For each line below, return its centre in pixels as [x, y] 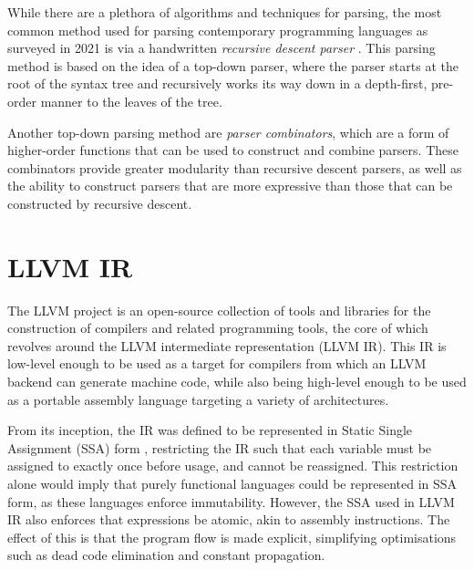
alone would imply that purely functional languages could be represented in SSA [232, 483]
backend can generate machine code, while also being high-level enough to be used [237, 382]
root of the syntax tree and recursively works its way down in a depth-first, [217, 83]
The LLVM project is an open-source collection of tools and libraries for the [219, 310]
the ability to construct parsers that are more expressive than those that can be [230, 186]
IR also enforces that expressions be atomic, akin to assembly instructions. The [229, 519]
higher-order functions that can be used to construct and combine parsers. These [233, 150]
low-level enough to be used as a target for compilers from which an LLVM [217, 363]
